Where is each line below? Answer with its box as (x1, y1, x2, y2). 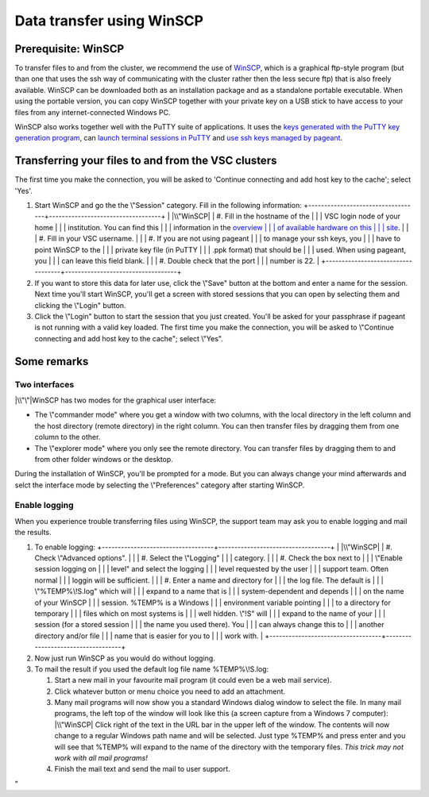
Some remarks (14, 354, 89, 368)
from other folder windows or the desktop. (34, 454, 174, 464)
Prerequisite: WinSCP (14, 42, 125, 56)
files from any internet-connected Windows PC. (14, 107, 171, 117)
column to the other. (34, 433, 101, 442)
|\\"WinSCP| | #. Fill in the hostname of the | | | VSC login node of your (171, 211, 401, 221)
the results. (14, 528, 52, 537)
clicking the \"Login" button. (34, 300, 126, 310)
